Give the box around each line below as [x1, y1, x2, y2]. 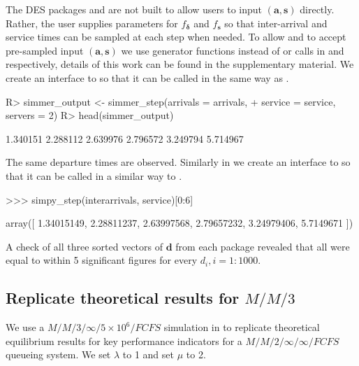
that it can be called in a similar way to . [6, 168, 182, 183]
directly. [300, 2, 335, 16]
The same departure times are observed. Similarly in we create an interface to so [6, 155, 351, 169]
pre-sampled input [6, 43, 84, 57]
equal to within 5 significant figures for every [6, 253, 198, 267]
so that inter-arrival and [224, 15, 328, 30]
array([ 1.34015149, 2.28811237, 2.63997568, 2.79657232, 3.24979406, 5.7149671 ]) [6, 216, 353, 230]
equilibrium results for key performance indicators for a [6, 333, 242, 348]
